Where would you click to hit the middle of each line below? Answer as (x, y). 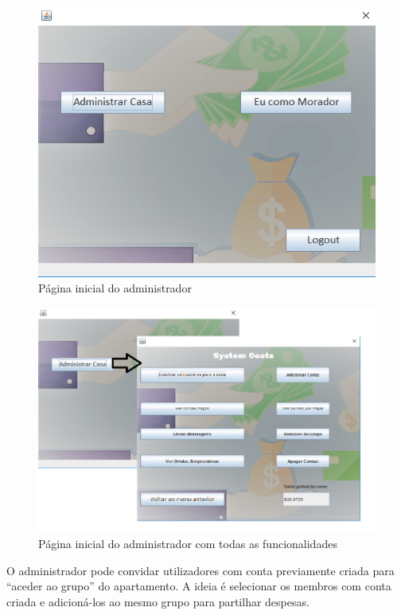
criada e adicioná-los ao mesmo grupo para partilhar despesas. (158, 601)
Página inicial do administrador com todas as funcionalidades (188, 543)
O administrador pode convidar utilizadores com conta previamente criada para (200, 570)
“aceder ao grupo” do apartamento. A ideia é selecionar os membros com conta (199, 586)
